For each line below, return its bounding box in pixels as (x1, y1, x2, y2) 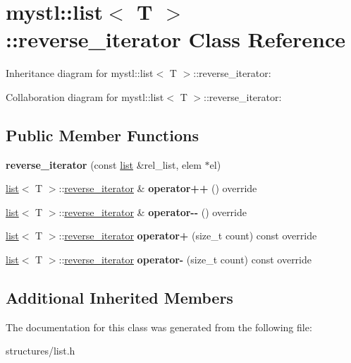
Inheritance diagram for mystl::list (6, 66, 154, 81)
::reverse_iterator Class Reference (6, 25, 346, 54)
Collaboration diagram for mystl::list (6, 89, 164, 104)
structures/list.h (6, 343, 75, 358)
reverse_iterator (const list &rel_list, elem (6, 157, 202, 172)
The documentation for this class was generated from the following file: (6, 319, 312, 334)
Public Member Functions (6, 124, 199, 145)
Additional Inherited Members (6, 287, 233, 309)
